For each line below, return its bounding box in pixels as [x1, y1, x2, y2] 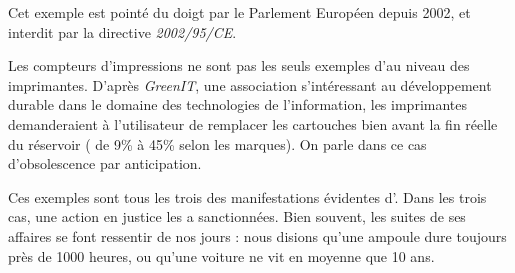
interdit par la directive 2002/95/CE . [8, 21, 237, 42]
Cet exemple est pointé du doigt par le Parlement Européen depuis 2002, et [8, 2, 471, 22]
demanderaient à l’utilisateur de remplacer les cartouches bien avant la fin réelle [8, 113, 498, 134]
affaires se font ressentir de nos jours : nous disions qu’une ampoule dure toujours [8, 225, 507, 246]
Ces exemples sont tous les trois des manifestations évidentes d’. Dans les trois [8, 186, 487, 207]
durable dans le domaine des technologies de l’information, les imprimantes [8, 94, 468, 115]
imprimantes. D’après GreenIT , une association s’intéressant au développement [8, 74, 492, 95]
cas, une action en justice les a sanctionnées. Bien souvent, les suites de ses [8, 206, 466, 227]
